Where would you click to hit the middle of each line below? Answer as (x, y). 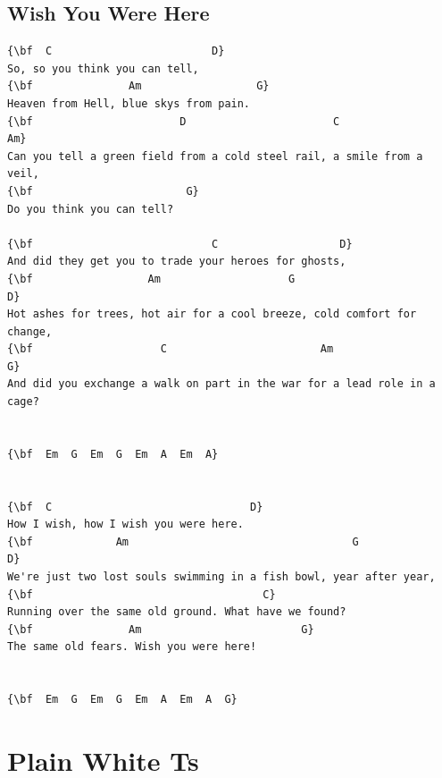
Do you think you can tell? (91, 209)
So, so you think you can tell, (103, 68)
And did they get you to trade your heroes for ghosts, (177, 262)
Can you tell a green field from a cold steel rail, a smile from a (215, 156)
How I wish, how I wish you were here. (125, 524)
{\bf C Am (171, 349)
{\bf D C (174, 121)
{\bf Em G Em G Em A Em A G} (122, 700)
